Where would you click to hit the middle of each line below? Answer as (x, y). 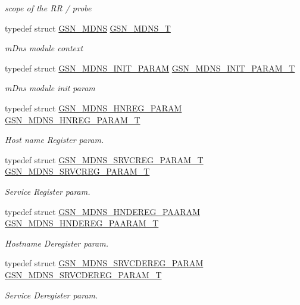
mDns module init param (50, 88)
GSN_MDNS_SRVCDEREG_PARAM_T (83, 274)
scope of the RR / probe (48, 8)
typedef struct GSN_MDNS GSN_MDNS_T (88, 28)
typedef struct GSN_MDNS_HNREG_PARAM (93, 108)
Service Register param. (48, 191)
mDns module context (44, 48)
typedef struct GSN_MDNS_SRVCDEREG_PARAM (104, 263)
